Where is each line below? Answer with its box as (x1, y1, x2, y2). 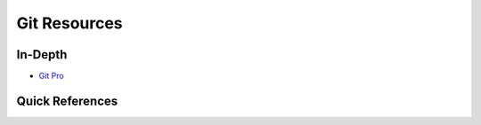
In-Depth (16, 47, 68, 62)
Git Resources (16, 13, 124, 33)
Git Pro (38, 71, 64, 82)
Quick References (16, 93, 118, 108)
